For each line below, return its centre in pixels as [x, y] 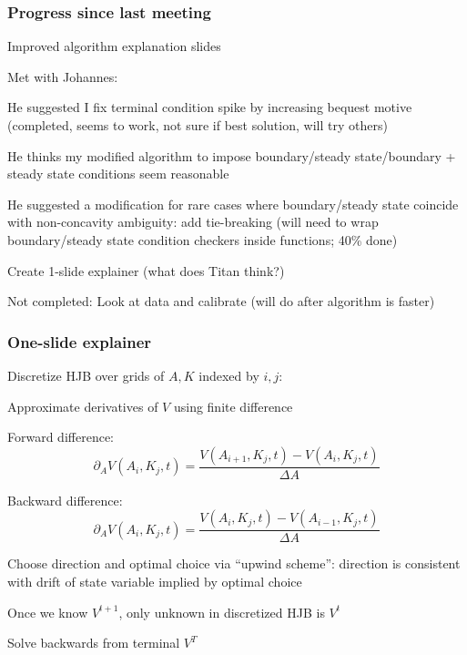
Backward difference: [65, 500]
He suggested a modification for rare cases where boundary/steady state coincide [233, 204]
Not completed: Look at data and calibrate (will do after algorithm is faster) [221, 301]
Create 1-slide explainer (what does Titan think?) [146, 270]
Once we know [48, 612]
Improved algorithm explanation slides [114, 46]
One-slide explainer [80, 341]
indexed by [229, 375]
